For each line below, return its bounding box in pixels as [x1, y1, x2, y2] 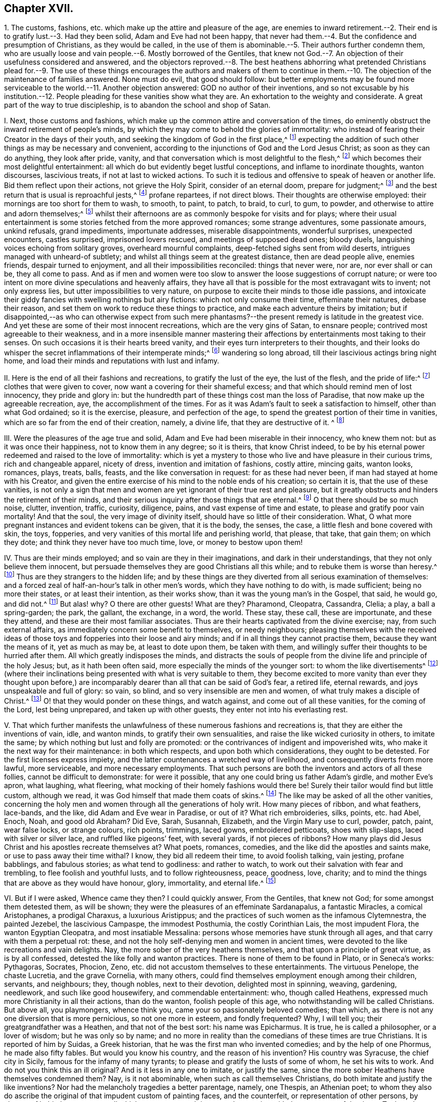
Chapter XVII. [4, 2, 74, 15]
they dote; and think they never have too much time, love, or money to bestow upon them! [4, 538, 303, 547]
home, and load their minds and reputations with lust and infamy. [4, 356, 219, 365]
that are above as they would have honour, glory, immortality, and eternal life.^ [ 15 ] [4, 877, 276, 887]
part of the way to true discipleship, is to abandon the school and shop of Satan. [4, 101, 270, 110]
